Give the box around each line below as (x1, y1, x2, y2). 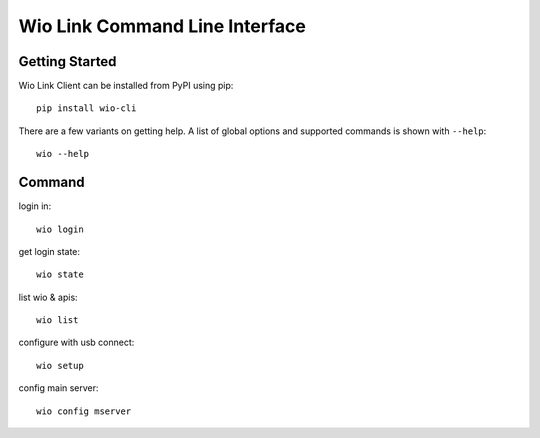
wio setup (36, 360, 84, 371)
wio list (36, 315, 79, 326)
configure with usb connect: (18, 336, 135, 349)
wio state (36, 269, 84, 280)
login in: (18, 200, 52, 212)
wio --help (36, 148, 90, 160)
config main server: (18, 382, 99, 394)
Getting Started (18, 53, 117, 70)
